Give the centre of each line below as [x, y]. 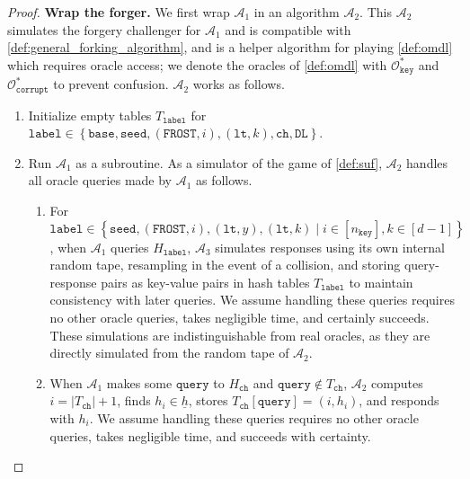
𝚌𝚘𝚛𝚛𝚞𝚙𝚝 [32, 89]
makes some [139, 382]
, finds [134, 400]
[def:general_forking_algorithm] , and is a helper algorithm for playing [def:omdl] [230, 47]
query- [421, 265]
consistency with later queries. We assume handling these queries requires [252, 300]
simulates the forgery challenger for [104, 29]
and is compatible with [288, 29]
